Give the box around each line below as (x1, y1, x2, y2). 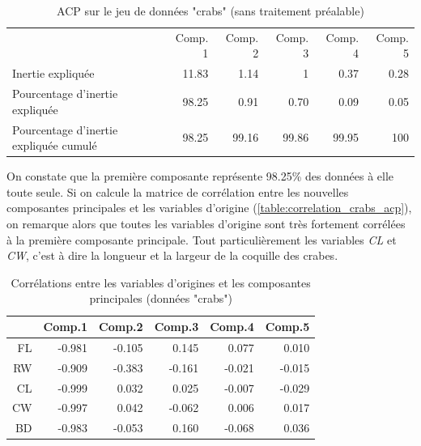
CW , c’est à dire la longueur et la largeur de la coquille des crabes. (6, 247, 338, 264)
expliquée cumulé (12, 137, 97, 154)
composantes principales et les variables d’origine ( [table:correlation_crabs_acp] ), (6, 199, 412, 216)
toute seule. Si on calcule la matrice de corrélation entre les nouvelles (6, 183, 349, 200)
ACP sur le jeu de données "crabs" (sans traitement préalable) (57, 2, 364, 19)
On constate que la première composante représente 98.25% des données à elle (6, 168, 394, 185)
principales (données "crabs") (89, 290, 232, 307)
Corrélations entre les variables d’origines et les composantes (11, 274, 311, 291)
